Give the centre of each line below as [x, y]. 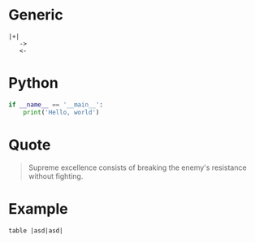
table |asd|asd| [36, 230]
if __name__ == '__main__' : [56, 104]
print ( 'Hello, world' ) [61, 112]
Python [33, 83]
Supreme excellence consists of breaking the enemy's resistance [137, 167]
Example [38, 208]
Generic [36, 15]
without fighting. [56, 176]
